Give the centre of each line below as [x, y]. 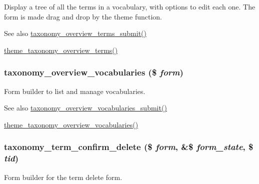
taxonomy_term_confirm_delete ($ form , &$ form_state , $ [129, 147]
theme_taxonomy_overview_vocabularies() [71, 124]
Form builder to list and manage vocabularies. [75, 91]
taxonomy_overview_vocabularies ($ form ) [94, 72]
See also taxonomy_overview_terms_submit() [75, 33]
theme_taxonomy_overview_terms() [61, 50]
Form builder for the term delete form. [63, 177]
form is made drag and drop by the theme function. [83, 16]
